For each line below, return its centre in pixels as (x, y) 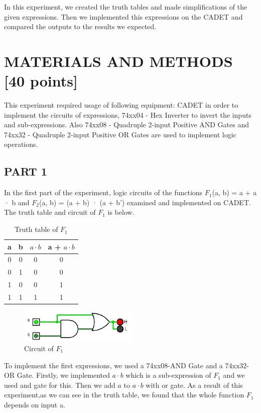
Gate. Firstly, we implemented (63, 375)
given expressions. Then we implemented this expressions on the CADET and (123, 16)
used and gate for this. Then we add (60, 385)
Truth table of (36, 229)
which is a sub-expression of (168, 375)
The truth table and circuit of (50, 212)
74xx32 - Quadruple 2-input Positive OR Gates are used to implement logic (120, 134)
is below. (121, 212)
